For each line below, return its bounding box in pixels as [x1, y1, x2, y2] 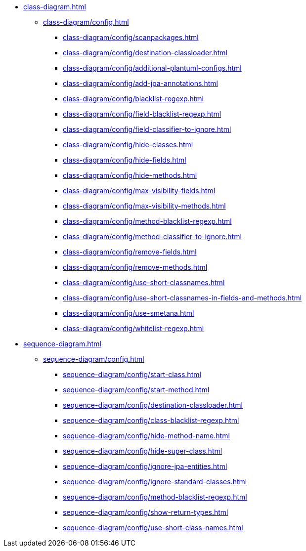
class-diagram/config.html [43, 18, 129, 26]
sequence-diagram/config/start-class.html [63, 370, 201, 379]
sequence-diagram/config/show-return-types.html [63, 508, 228, 516]
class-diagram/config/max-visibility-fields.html [63, 186, 216, 195]
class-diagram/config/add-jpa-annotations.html [63, 79, 218, 87]
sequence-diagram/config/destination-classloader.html [63, 401, 243, 409]
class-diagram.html [23, 2, 86, 11]
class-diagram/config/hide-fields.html [63, 156, 186, 164]
